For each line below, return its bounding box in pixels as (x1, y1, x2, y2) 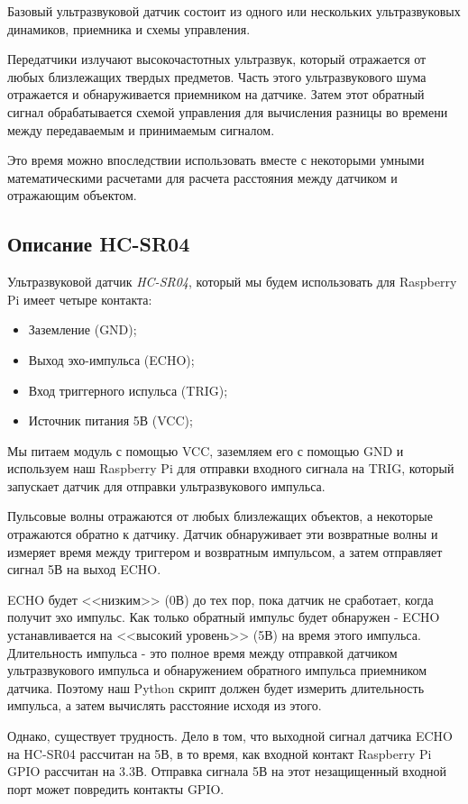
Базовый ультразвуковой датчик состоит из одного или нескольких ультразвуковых (7, 2, 461, 20)
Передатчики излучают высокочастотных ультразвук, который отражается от (7, 50, 427, 69)
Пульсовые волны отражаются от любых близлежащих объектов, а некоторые (7, 507, 433, 525)
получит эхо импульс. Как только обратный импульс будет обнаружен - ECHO (7, 608, 440, 626)
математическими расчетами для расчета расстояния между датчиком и (7, 168, 398, 187)
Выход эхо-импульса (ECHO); (28, 350, 195, 369)
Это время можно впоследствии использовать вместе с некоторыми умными (7, 151, 425, 169)
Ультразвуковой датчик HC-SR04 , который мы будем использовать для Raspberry (7, 272, 457, 291)
